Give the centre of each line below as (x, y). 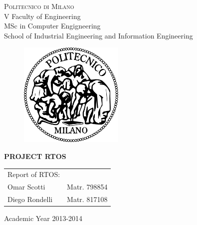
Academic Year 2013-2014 (43, 218)
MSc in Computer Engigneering (52, 26)
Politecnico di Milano (39, 6)
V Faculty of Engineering (42, 16)
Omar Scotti (26, 187)
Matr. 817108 (87, 199)
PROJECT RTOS (35, 156)
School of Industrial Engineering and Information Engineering (98, 35)
